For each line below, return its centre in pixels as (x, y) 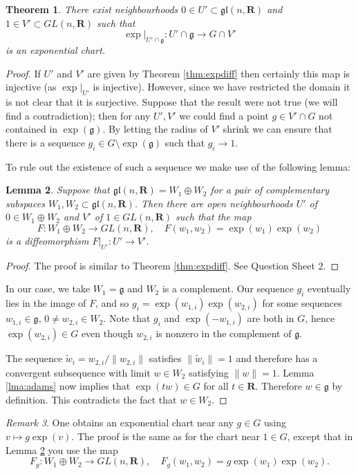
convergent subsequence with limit (78, 372)
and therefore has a (277, 358)
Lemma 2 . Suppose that (58, 190)
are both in (271, 318)
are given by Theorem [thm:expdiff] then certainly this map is (219, 73)
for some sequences (302, 303)
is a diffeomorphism (47, 240)
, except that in (320, 436)
